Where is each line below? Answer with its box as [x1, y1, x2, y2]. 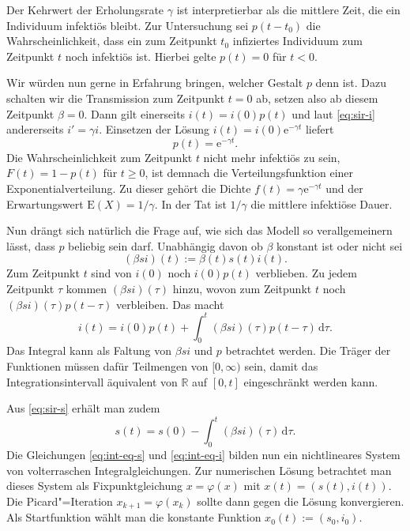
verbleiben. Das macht [115, 296, 224, 312]
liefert [305, 121, 334, 137]
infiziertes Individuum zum [232, 32, 363, 49]
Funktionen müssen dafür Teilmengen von [6, 358, 209, 375]
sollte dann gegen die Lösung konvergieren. [197, 492, 404, 509]
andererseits [6, 121, 64, 137]
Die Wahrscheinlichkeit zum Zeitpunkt [6, 149, 193, 165]
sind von [91, 265, 132, 281]
